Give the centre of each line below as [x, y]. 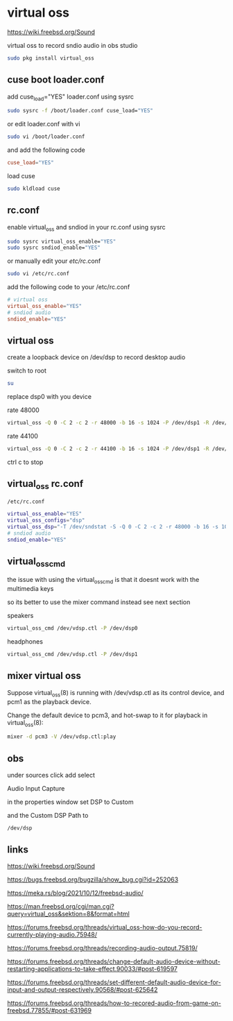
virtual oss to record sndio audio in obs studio [72, 45]
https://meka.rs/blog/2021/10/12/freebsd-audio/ [75, 893]
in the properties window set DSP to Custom [70, 802]
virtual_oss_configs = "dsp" [46, 520]
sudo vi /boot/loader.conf [46, 137]
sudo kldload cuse [34, 189]
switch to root [27, 371]
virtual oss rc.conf [45, 485]
